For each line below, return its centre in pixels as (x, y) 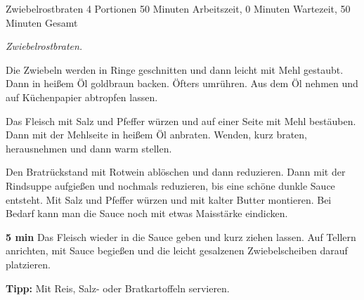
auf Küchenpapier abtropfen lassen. (82, 97)
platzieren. (28, 264)
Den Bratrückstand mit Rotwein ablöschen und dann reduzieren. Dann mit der (176, 172)
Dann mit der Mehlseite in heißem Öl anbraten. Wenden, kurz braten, (157, 135)
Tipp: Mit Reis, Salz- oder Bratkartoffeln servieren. (118, 288)
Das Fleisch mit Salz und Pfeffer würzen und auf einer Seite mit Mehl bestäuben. (181, 120)
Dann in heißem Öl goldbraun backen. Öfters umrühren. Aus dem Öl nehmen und (182, 83)
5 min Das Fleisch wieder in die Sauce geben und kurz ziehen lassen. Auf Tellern (181, 236)
